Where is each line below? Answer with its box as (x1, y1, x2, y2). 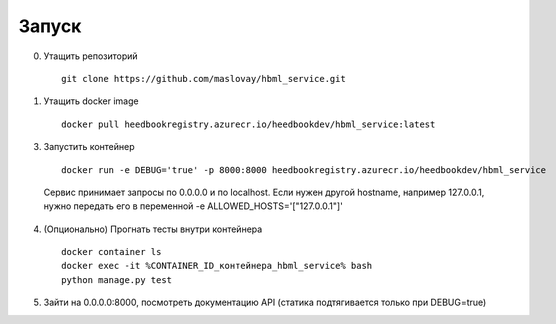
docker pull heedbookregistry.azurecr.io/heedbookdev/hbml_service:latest (61, 118, 436, 130)
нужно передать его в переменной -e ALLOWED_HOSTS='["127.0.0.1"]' (43, 200, 344, 212)
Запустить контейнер (43, 141, 135, 153)
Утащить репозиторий (43, 50, 139, 62)
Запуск (18, 15, 82, 37)
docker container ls (61, 246, 162, 258)
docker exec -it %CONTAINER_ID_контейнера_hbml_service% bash (61, 260, 373, 272)
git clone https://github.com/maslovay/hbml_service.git (61, 73, 347, 84)
